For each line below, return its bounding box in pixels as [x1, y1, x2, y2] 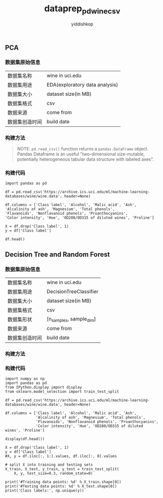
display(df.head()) [5, 437, 45, 441]
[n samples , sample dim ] [47, 315, 96, 323]
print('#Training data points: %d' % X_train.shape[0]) [5, 480, 121, 485]
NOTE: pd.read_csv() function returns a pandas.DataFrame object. [17, 146, 148, 152]
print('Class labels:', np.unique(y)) [5, 488, 84, 493]
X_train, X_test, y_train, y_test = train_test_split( [5, 467, 119, 472]
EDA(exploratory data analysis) [47, 81, 118, 88]
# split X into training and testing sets [5, 463, 93, 468]
